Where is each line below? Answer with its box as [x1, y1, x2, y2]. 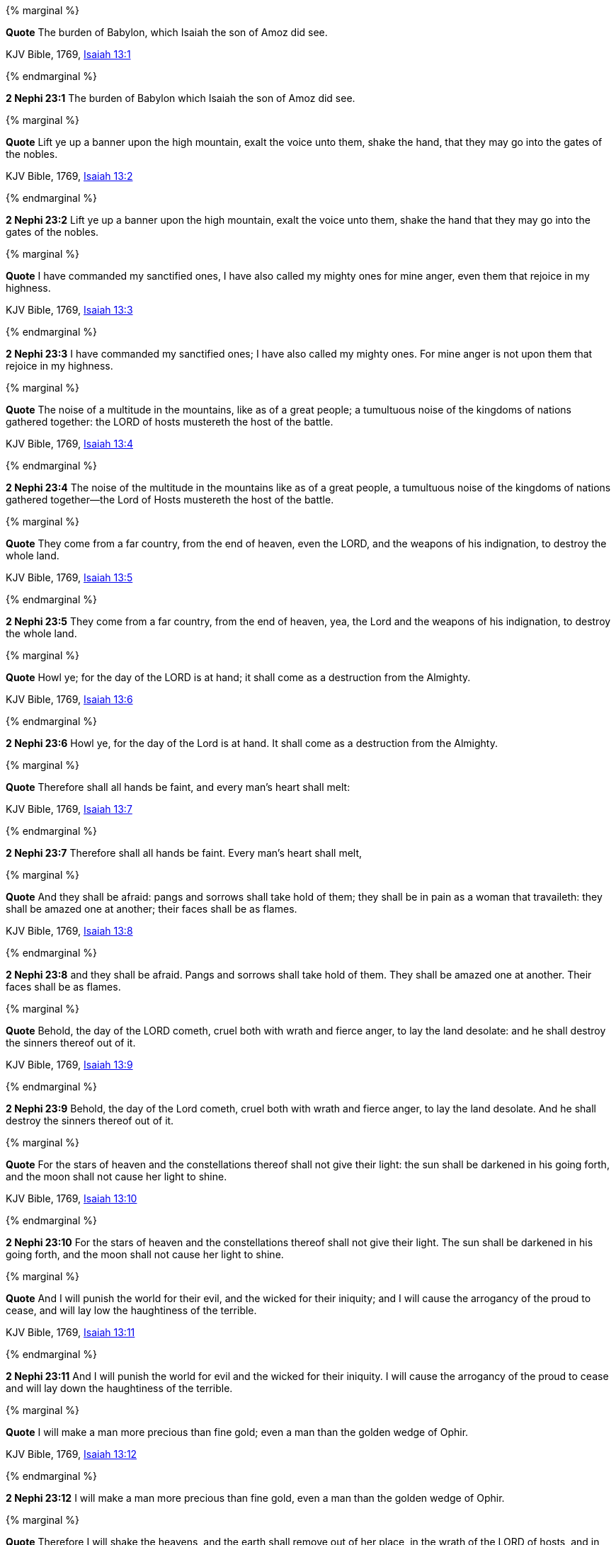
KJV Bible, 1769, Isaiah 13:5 [6, 571, 133, 583]
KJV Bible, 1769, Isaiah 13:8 [6, 925, 133, 937]
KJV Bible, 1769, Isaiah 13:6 [6, 693, 133, 705]
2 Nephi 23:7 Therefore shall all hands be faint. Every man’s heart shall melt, [6, 847, 363, 859]
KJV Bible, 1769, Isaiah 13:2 [6, 170, 133, 182]
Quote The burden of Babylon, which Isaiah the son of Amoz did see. [6, 26, 328, 38]
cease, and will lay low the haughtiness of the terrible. [6, 1304, 257, 1316]
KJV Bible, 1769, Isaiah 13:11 [6, 1326, 135, 1338]
